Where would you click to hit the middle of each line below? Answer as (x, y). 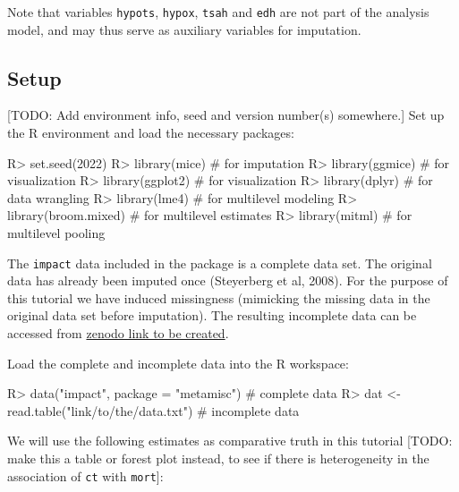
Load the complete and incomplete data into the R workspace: (178, 363)
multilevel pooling (56, 233)
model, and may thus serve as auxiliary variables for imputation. (184, 29)
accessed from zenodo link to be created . (118, 333)
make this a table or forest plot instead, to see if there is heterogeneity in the (218, 458)
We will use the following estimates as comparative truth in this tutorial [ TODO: (230, 441)
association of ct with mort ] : (85, 475)
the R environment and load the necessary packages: (151, 133)
